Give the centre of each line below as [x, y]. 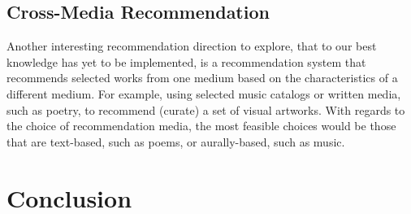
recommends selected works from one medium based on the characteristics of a [202, 78]
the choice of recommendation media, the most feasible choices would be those [201, 126]
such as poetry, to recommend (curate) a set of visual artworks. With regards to [206, 109]
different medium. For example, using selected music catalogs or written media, [204, 93]
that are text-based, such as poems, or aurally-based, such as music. [176, 141]
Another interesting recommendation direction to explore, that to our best [192, 46]
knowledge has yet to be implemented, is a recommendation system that [186, 61]
